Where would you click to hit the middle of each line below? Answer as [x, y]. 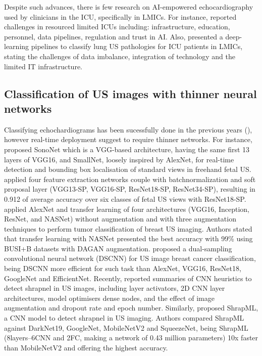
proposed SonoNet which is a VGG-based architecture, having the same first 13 [127, 149]
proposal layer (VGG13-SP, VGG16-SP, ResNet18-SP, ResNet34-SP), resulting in [130, 189]
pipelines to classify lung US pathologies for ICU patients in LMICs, [137, 46]
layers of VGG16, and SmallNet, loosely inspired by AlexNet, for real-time [119, 159]
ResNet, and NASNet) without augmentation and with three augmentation [120, 219]
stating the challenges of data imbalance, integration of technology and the [120, 56]
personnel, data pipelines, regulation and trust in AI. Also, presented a [114, 36]
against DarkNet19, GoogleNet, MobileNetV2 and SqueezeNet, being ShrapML [126, 327]
